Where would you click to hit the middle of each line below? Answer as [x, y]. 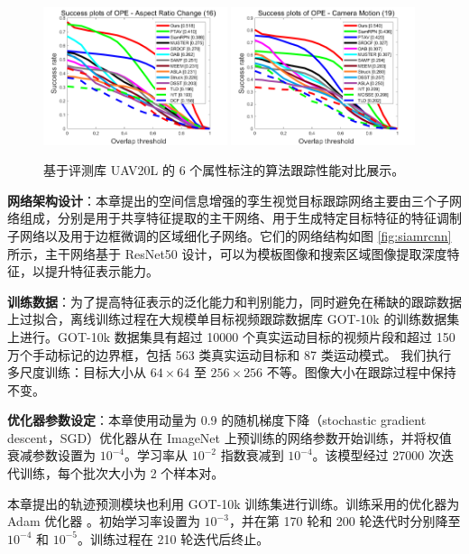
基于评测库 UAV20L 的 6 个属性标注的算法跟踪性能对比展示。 [224, 170]
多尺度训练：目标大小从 [77, 372]
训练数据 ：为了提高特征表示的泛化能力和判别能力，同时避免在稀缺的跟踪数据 [234, 301]
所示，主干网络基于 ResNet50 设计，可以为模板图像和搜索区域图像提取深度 [227, 253]
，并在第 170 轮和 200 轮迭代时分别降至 [345, 521]
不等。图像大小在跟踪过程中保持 [361, 372]
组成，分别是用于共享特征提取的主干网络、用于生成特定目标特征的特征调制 [240, 218]
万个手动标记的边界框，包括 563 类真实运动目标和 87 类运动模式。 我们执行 [230, 354]
